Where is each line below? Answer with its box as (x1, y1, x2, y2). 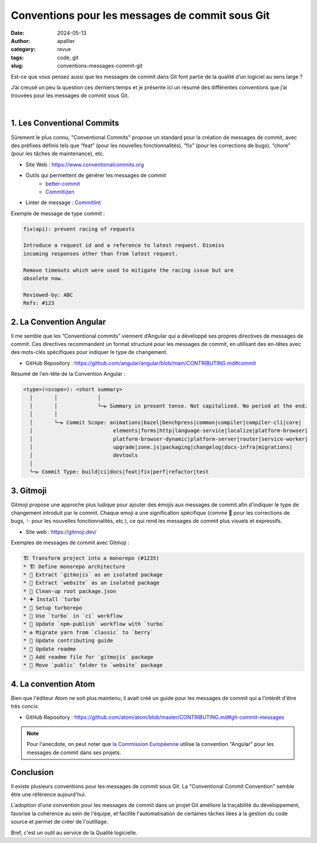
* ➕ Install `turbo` (23, 596, 83, 603)
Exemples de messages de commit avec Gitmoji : (11, 539, 130, 547)
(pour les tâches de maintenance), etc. (11, 150, 104, 157)
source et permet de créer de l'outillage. (11, 818, 109, 825)
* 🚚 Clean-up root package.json (23, 588, 117, 594)
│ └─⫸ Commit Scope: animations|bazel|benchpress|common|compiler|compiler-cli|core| (29, 419, 302, 426)
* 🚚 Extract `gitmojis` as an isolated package (23, 571, 163, 578)
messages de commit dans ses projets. (26, 749, 122, 756)
